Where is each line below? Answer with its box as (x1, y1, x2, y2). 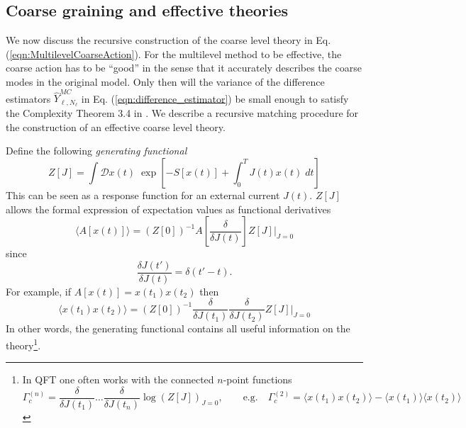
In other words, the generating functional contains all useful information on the (6, 321, 350, 336)
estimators (6, 91, 51, 106)
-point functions (223, 372, 292, 387)
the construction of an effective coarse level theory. (6, 119, 226, 134)
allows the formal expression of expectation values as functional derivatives (6, 201, 331, 216)
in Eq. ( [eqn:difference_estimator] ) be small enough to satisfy (81, 91, 349, 106)
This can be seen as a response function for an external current (6, 187, 280, 202)
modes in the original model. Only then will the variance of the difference (6, 74, 325, 89)
